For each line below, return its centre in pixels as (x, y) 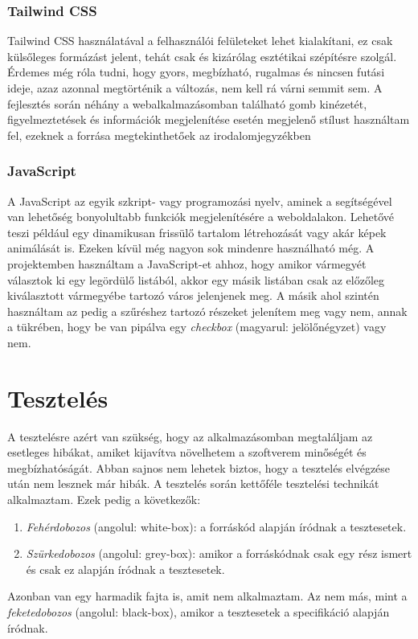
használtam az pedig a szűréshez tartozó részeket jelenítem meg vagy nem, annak (207, 311)
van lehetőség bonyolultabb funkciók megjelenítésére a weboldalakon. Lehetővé (201, 217)
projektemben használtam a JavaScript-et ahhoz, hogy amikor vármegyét (187, 263)
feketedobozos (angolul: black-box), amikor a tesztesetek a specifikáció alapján (199, 612)
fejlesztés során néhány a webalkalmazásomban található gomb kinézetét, (187, 103)
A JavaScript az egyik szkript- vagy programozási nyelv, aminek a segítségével (200, 201)
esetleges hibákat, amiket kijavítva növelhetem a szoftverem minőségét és (187, 452)
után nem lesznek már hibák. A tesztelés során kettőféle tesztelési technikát (193, 483)
